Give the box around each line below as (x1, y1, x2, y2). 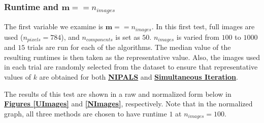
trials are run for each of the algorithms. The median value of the (27, 42, 231, 52)
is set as (115, 31, 140, 42)
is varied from (176, 31, 219, 42)
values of (4, 72, 31, 82)
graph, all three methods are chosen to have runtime (4, 108, 167, 118)
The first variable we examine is (4, 21, 104, 32)
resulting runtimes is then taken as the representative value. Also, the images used (4, 51, 260, 62)
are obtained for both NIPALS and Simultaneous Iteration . (39, 72, 238, 82)
